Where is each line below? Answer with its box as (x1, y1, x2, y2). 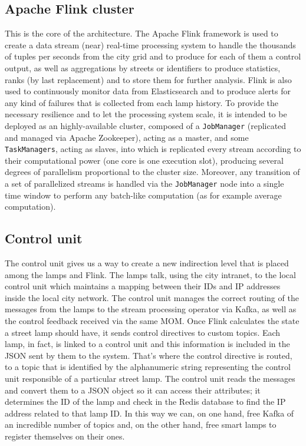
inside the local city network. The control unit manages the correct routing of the (5, 291, 299, 303)
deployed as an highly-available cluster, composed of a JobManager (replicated (5, 119, 287, 131)
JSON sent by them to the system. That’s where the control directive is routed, (5, 349, 292, 361)
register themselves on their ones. (5, 430, 125, 442)
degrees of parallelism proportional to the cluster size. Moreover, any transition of (5, 166, 300, 178)
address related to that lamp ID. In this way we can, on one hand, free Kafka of (5, 407, 294, 419)
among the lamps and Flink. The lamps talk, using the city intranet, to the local (5, 268, 296, 280)
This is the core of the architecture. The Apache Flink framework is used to (5, 27, 278, 39)
